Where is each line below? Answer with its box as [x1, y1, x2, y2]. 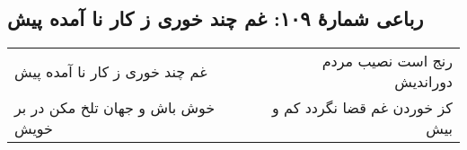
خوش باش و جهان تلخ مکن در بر [14, 97, 216, 119]
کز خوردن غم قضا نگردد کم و [272, 97, 453, 119]
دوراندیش [394, 71, 453, 93]
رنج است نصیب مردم [322, 50, 453, 72]
